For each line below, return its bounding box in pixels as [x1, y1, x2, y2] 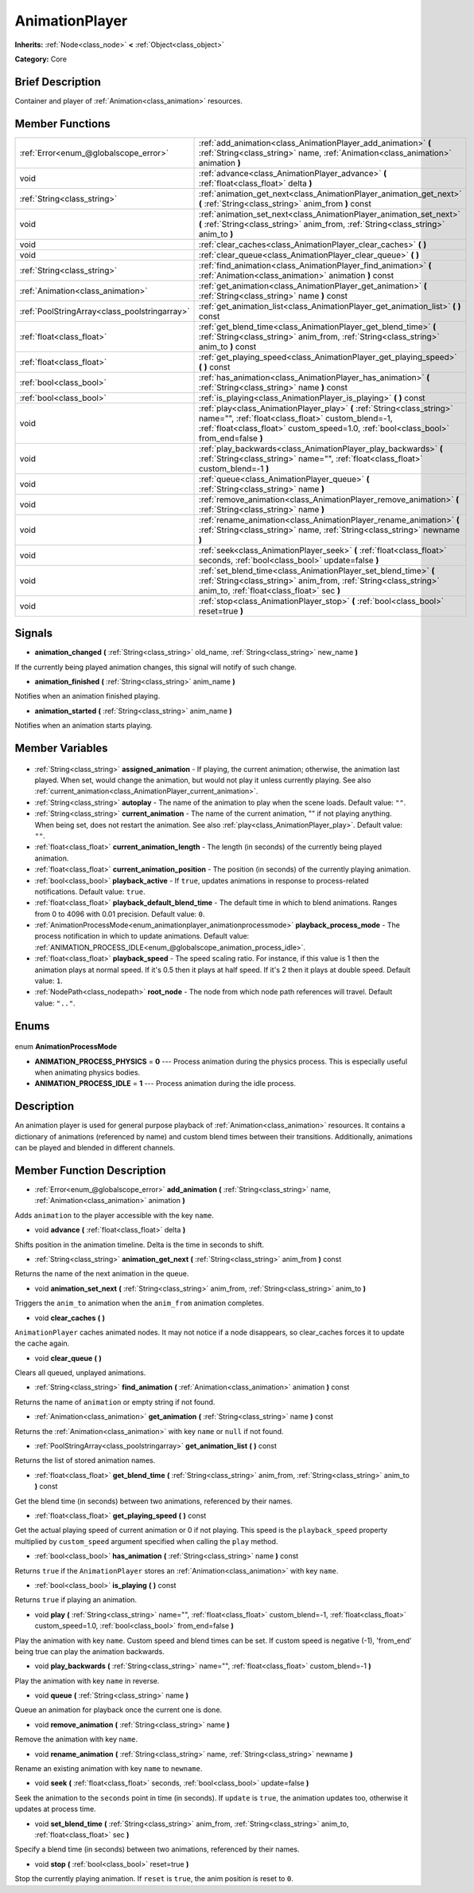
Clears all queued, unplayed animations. [14, 1368, 146, 1378]
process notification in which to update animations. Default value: [34, 931, 250, 941]
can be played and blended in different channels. [14, 1143, 175, 1153]
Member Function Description [14, 1163, 166, 1177]
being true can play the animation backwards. [14, 1646, 165, 1656]
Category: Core [14, 54, 68, 64]
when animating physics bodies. [34, 1068, 141, 1077]
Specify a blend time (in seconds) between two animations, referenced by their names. [14, 1844, 300, 1854]
